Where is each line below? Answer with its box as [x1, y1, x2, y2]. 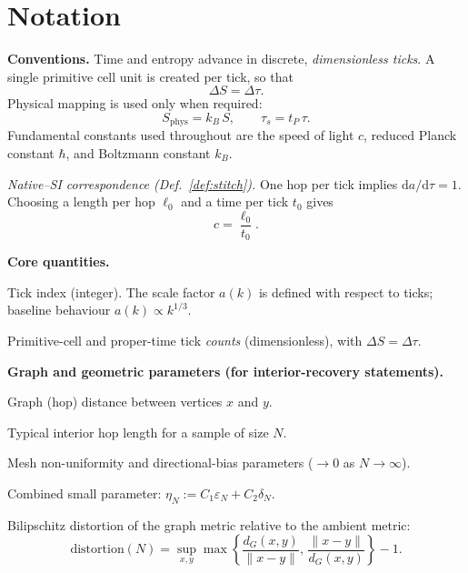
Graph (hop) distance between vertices [7, 392, 223, 411]
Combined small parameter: [7, 484, 162, 502]
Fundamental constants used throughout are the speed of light [7, 126, 354, 145]
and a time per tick [181, 192, 289, 211]
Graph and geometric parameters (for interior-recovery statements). [7, 361, 443, 380]
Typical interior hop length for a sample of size [7, 422, 269, 441]
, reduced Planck [363, 126, 457, 145]
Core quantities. [7, 252, 110, 271]
